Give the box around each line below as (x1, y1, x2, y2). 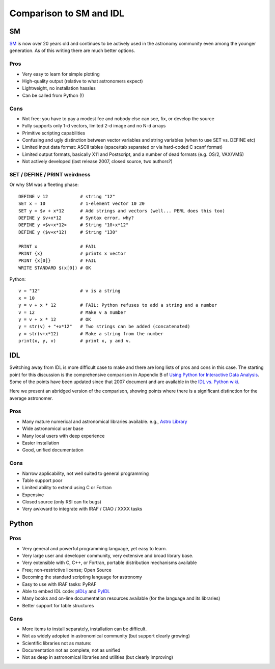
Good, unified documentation (22, 447, 84, 453)
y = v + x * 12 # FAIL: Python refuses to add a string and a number (18, 302, 217, 308)
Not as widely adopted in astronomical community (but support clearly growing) (22, 633, 190, 639)
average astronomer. (9, 395, 53, 401)
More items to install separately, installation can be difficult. (22, 626, 147, 632)
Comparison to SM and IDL (9, 8, 125, 19)
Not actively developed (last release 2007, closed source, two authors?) (22, 158, 173, 165)
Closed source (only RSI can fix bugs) (22, 499, 102, 505)
